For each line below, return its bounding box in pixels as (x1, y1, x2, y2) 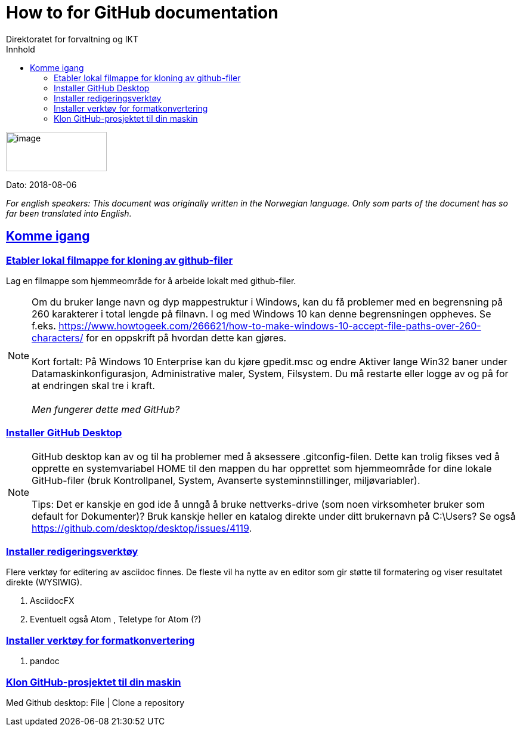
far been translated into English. (6, 208, 132, 218)
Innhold (6, 44, 35, 54)
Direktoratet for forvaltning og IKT (6, 33, 138, 44)
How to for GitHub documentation (6, 2, 278, 23)
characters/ (32, 331, 83, 344)
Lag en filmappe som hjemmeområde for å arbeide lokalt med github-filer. (6, 275, 296, 286)
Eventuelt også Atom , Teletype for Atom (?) (30, 614, 202, 625)
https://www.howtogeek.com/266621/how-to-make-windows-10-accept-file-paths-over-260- (58, 319, 481, 332)
